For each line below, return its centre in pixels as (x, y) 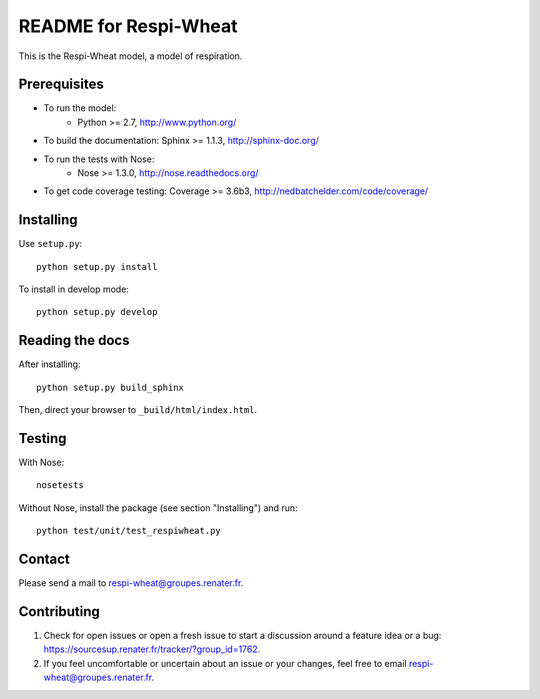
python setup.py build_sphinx (110, 387)
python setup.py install (97, 266)
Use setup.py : (50, 244)
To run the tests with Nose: (99, 159)
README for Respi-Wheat (128, 26)
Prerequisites (61, 84)
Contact (44, 559)
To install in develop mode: (74, 289)
